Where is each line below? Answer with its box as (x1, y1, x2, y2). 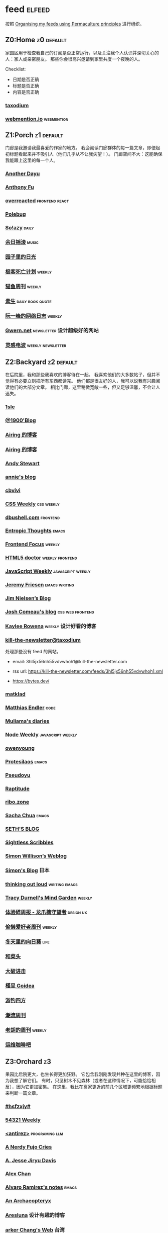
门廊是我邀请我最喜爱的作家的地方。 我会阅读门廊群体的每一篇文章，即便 (5, 145, 156, 151)
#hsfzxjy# (5, 1103, 31, 1110)
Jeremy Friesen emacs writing (5, 581, 74, 588)
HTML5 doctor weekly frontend (5, 554, 77, 561)
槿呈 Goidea (5, 982, 35, 989)
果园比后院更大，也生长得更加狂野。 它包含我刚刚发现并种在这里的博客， (5, 1071, 156, 1077)
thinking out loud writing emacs (5, 881, 78, 888)
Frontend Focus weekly (5, 541, 60, 548)
